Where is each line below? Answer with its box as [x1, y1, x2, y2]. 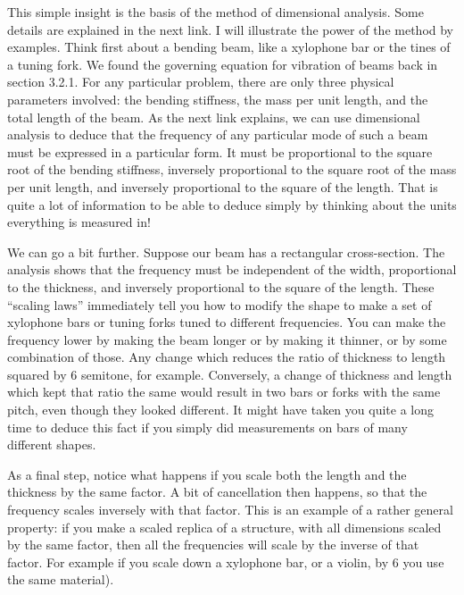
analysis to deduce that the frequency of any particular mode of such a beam [7, 125, 428, 144]
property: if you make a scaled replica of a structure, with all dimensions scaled [7, 517, 442, 536]
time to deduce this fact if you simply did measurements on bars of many [7, 417, 408, 436]
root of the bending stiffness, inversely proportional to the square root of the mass [7, 160, 457, 179]
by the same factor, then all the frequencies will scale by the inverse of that [7, 535, 419, 554]
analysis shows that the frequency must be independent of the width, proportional [7, 260, 457, 279]
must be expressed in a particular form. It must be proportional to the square [7, 142, 433, 161]
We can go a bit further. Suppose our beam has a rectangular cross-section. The [7, 242, 445, 261]
